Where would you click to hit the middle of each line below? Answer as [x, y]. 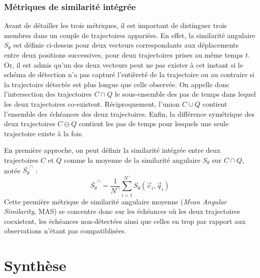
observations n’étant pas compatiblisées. [65, 231]
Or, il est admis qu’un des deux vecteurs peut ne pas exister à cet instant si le [123, 64]
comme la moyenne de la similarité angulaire [132, 160]
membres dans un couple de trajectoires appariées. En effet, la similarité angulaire [130, 35]
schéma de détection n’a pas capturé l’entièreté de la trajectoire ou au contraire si [129, 74]
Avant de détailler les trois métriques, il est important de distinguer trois [115, 25]
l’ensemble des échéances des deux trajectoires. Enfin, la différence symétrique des [129, 113]
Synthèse [35, 265]
